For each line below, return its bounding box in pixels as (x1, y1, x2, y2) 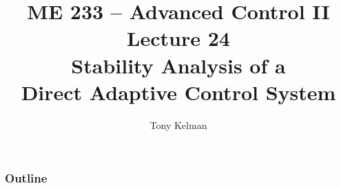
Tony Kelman (149, 117, 207, 132)
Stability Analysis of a (71, 51, 286, 79)
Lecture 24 (127, 24, 230, 52)
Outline (5, 169, 48, 187)
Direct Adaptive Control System (21, 78, 336, 106)
